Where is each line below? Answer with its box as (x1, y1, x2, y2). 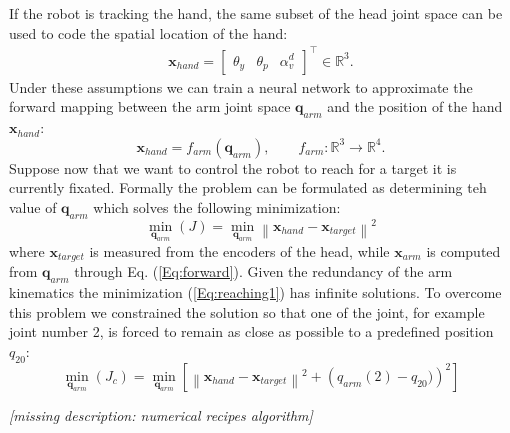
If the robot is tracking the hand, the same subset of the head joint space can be (9, 3, 503, 23)
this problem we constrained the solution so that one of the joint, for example (9, 301, 485, 322)
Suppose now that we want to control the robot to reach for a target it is (9, 157, 457, 178)
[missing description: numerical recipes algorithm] (9, 404, 313, 425)
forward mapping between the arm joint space (9, 96, 291, 117)
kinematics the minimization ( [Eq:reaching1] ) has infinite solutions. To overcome (9, 282, 502, 303)
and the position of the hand (327, 96, 503, 117)
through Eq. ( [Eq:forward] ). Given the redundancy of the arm (74, 261, 453, 282)
